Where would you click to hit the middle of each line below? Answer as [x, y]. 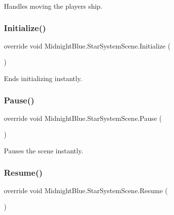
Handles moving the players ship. [53, 6]
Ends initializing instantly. [43, 78]
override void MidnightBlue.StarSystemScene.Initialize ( [87, 45]
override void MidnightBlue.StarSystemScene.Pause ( [83, 118]
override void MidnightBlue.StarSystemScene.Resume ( [86, 190]
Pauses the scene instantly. [44, 150]
